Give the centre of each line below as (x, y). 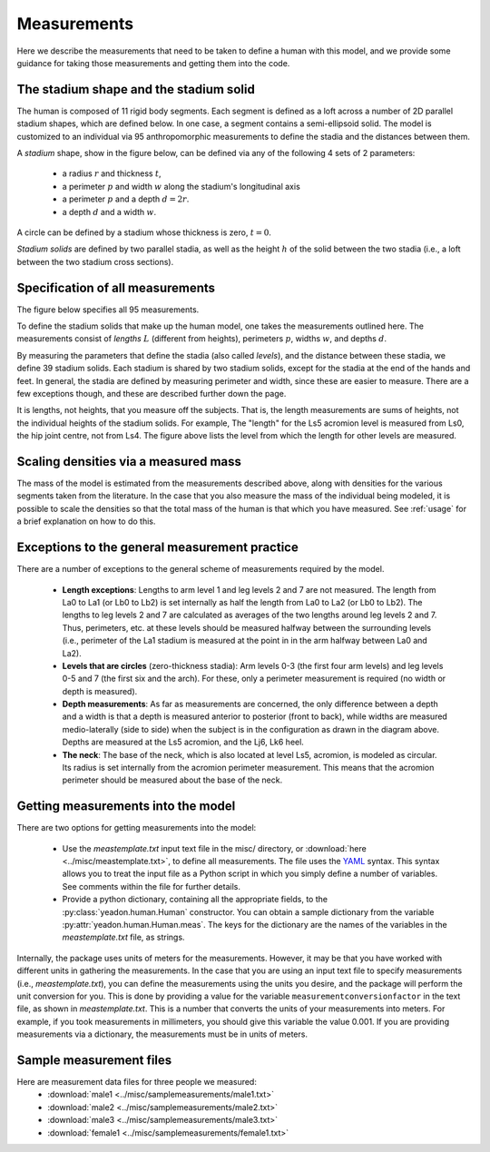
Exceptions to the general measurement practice (157, 548)
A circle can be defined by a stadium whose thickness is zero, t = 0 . (144, 232)
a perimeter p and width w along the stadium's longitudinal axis (181, 186)
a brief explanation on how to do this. (86, 521)
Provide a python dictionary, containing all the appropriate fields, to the (195, 900)
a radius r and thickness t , (112, 173)
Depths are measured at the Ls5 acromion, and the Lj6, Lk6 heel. (183, 742)
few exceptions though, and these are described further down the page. (152, 394)
